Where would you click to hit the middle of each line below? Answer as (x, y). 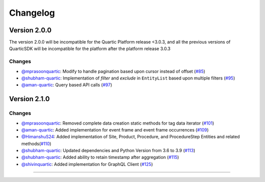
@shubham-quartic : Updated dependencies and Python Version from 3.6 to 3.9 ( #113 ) (108, 151)
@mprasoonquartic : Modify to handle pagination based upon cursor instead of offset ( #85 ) (113, 71)
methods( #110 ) (36, 143)
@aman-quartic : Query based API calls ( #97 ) (67, 85)
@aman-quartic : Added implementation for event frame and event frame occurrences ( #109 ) (115, 130)
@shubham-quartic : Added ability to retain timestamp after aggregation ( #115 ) (100, 157)
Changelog (32, 13)
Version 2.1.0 (29, 99)
